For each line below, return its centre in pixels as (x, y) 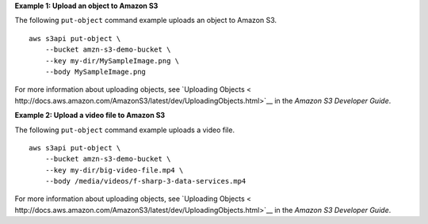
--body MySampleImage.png (96, 72)
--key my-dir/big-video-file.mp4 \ (114, 170)
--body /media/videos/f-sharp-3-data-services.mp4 (145, 181)
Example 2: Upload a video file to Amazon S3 (90, 116)
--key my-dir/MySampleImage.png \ (112, 61)
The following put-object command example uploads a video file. (125, 130)
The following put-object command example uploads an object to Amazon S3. (146, 21)
